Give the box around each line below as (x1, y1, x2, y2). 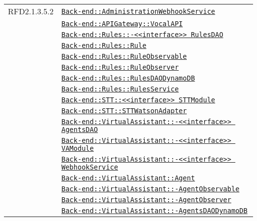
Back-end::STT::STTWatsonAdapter (61, 107, 187, 115)
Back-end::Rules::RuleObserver (61, 63, 179, 71)
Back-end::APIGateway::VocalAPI (61, 20, 183, 28)
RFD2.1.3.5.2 (8, 5, 54, 17)
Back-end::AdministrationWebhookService (61, 7, 215, 15)
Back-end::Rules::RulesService (61, 85, 179, 93)
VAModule (61, 144, 94, 152)
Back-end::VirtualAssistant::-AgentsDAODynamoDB (61, 207, 248, 215)
